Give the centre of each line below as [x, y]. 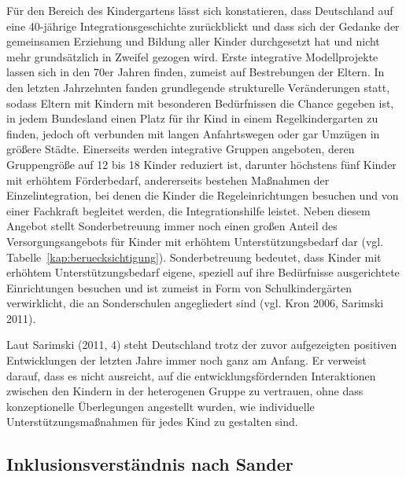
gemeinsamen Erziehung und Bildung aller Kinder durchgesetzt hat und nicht [193, 41]
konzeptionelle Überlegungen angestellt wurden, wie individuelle [161, 406]
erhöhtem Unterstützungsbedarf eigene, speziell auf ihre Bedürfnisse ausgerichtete [203, 272]
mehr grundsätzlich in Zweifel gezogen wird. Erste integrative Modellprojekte [192, 56]
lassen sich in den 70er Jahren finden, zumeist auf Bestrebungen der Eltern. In [196, 72]
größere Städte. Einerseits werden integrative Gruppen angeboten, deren [181, 149]
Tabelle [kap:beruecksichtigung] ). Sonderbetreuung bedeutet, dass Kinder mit [194, 257]
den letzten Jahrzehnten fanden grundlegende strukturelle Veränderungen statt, [198, 87]
